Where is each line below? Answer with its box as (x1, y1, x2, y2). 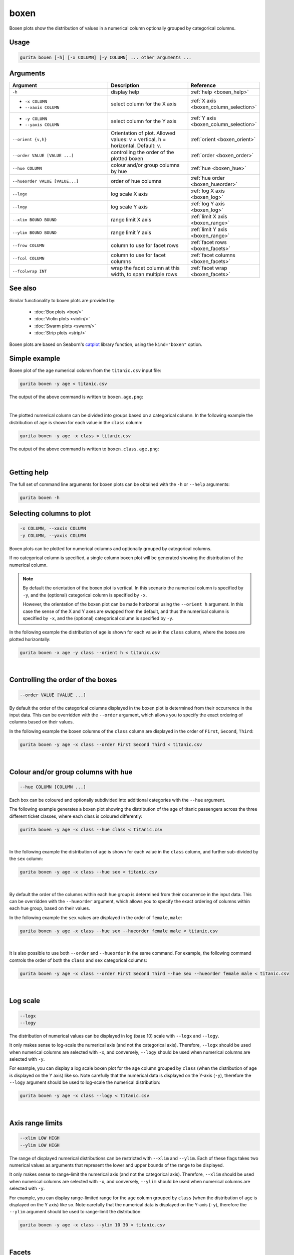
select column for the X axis (111, 100, 177, 107)
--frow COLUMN (12, 242, 45, 248)
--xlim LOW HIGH (20, 1135, 60, 1141)
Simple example (9, 354, 61, 363)
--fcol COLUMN (12, 256, 45, 261)
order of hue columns (111, 178, 162, 185)
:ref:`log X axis (190, 187, 225, 194)
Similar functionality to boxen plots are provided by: (9, 297, 116, 303)
